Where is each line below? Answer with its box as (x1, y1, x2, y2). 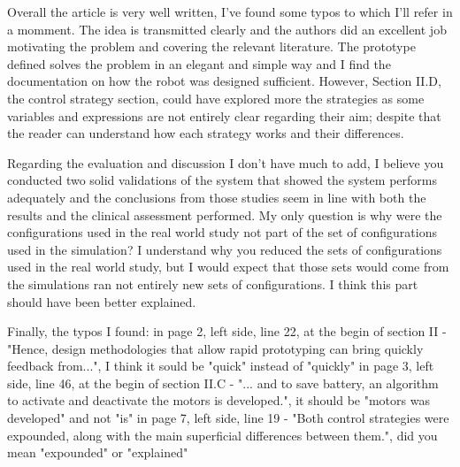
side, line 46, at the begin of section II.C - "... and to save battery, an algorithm (7, 373, 439, 392)
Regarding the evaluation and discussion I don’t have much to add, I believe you (7, 153, 444, 172)
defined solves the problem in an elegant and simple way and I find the (7, 54, 391, 73)
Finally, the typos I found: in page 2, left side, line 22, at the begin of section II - (7, 322, 447, 341)
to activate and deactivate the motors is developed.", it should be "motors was (7, 391, 430, 410)
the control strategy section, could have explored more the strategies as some (7, 88, 425, 107)
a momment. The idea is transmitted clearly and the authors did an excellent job (7, 19, 447, 38)
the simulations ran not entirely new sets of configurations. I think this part (7, 274, 418, 293)
